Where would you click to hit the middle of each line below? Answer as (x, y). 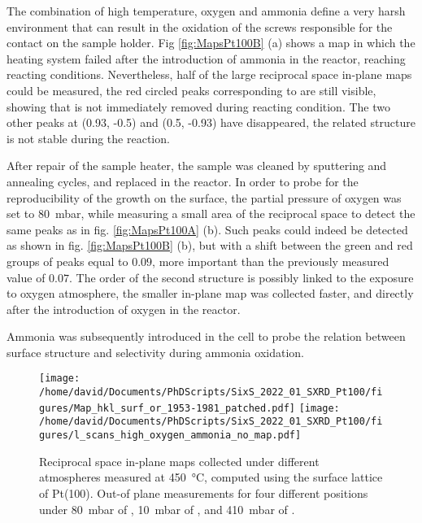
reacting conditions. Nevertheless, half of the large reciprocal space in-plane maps (209, 74)
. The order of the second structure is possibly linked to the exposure (241, 277)
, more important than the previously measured (271, 261)
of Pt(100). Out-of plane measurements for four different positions (204, 492)
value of (26, 277)
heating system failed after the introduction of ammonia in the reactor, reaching (206, 58)
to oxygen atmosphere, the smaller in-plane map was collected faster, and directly (210, 293)
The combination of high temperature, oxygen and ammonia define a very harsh (206, 11)
